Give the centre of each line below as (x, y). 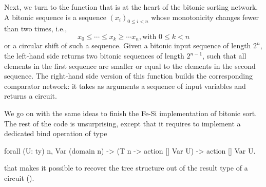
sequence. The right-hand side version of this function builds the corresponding (129, 76)
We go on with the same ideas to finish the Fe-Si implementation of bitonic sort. (131, 113)
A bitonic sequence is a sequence (55, 17)
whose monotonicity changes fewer (205, 17)
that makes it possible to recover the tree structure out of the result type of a (126, 168)
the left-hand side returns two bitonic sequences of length (94, 56)
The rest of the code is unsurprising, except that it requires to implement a (122, 123)
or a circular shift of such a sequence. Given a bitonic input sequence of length (128, 45)
